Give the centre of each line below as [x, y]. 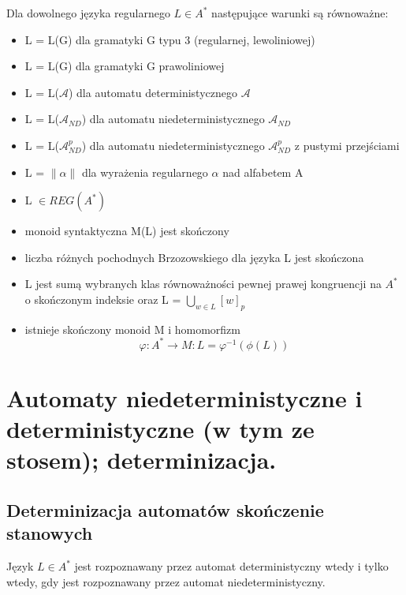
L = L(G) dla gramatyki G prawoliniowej [125, 66]
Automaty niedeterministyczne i [184, 398]
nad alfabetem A [263, 172]
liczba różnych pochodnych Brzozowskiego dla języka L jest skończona [194, 257]
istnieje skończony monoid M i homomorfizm [132, 329]
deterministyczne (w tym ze [160, 429]
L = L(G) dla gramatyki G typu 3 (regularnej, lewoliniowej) [170, 39]
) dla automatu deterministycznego [153, 92]
